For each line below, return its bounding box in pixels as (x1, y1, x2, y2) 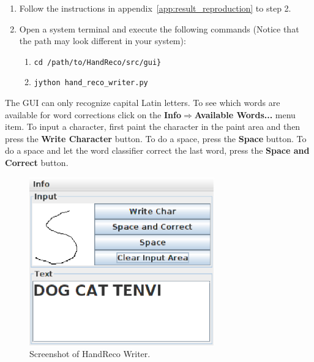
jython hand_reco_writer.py (34, 78, 148, 88)
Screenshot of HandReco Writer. (29, 347, 151, 360)
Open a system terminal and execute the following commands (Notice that (19, 22, 299, 35)
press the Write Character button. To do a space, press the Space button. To (5, 132, 307, 145)
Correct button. (5, 156, 69, 169)
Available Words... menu (194, 108, 296, 121)
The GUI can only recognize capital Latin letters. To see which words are (5, 96, 280, 109)
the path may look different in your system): (19, 34, 186, 47)
